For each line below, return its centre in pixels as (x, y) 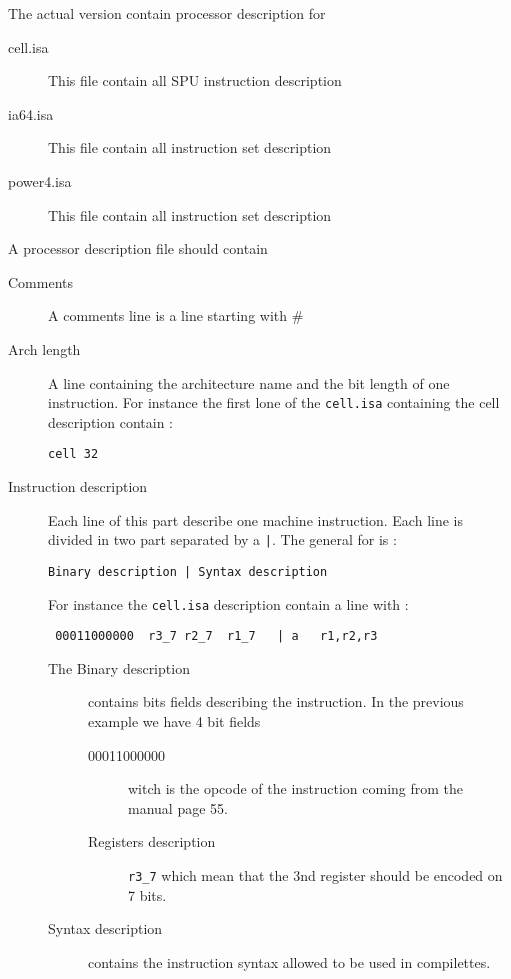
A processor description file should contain (138, 248)
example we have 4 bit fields (174, 721)
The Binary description (119, 667)
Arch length (44, 348)
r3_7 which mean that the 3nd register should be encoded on (315, 875)
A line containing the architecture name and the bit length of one (249, 382)
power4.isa (40, 180)
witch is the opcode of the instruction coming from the (296, 788)
